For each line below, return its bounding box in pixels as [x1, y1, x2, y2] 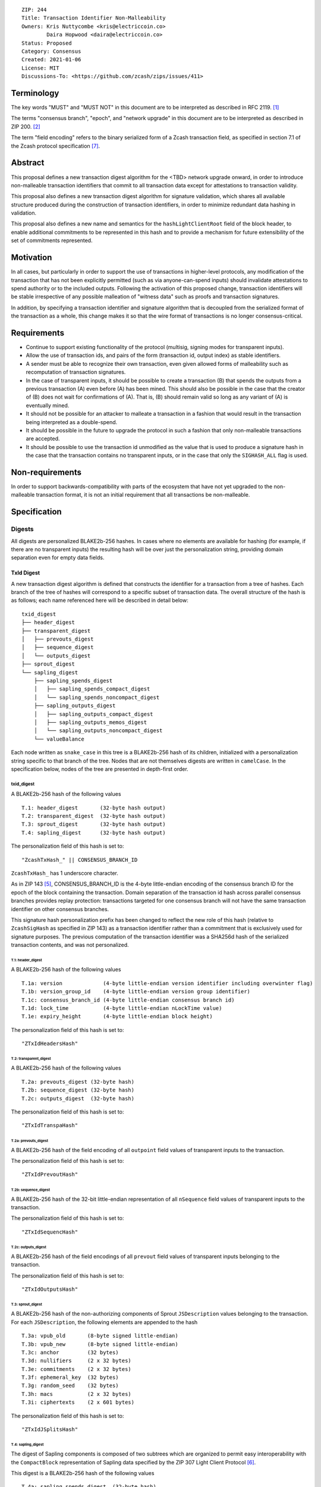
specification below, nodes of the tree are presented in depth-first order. [11, 765, 188, 773]
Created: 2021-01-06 [21, 57, 81, 63]
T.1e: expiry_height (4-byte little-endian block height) [21, 1013, 213, 1020]
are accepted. [26, 435, 60, 443]
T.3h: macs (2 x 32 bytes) [21, 1391, 132, 1397]
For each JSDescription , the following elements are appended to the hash [11, 1318, 198, 1326]
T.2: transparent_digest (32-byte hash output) [21, 812, 166, 820]
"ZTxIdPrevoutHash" [21, 1171, 78, 1178]
